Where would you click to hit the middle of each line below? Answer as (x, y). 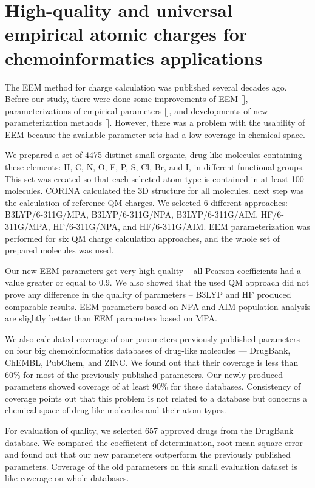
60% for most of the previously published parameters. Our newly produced (144, 374)
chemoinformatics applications (134, 57)
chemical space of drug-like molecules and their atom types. (116, 410)
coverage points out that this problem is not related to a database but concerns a (156, 398)
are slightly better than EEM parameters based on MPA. (111, 318)
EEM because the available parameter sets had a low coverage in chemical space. (155, 134)
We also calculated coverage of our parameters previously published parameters (152, 338)
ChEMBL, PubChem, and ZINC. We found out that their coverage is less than (152, 362)
